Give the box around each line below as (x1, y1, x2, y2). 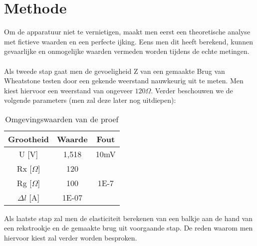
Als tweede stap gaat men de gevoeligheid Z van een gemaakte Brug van (4, 65, 225, 76)
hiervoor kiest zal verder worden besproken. (4, 233, 137, 243)
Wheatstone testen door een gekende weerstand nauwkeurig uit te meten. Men (4, 75, 244, 86)
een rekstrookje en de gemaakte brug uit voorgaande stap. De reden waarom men (4, 223, 253, 233)
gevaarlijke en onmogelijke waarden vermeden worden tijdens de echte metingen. (4, 46, 250, 56)
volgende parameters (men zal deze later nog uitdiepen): (4, 95, 176, 105)
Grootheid (8, 133, 49, 145)
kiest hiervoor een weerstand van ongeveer (4, 85, 133, 95)
